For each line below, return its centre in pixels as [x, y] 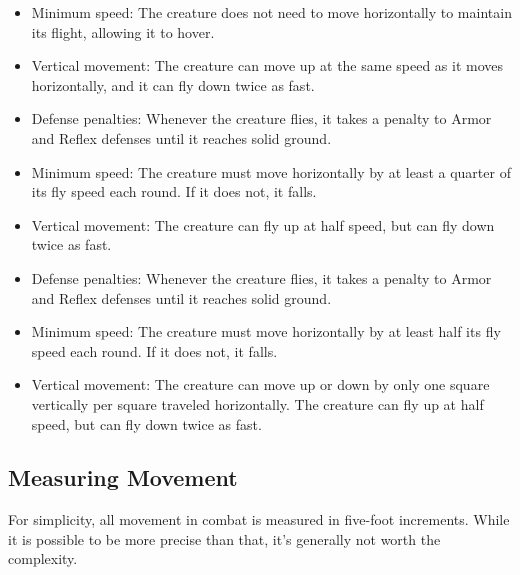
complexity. [43, 558]
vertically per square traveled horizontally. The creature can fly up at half [257, 403]
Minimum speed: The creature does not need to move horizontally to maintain [271, 12]
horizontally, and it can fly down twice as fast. [173, 84]
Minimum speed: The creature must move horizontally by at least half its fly [266, 331]
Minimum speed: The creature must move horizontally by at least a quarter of [271, 171]
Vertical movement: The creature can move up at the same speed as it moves [267, 65]
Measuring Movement [123, 477]
